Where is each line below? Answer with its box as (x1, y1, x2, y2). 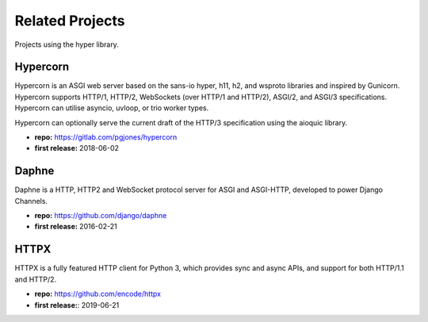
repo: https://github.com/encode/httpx (34, 289, 162, 299)
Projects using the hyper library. (14, 40, 119, 49)
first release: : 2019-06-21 (34, 300, 120, 309)
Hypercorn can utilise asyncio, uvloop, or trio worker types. (14, 103, 209, 113)
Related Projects (14, 12, 126, 29)
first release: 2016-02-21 (34, 222, 118, 232)
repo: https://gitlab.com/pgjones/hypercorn (34, 132, 178, 142)
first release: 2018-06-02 (34, 144, 119, 153)
